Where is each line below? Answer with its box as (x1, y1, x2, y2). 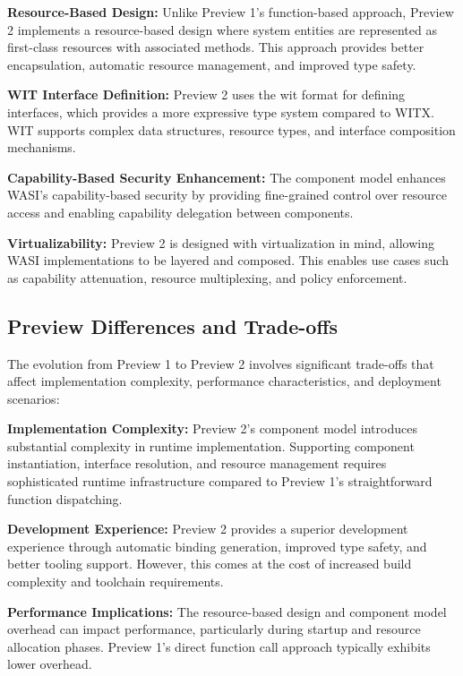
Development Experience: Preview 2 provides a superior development (7, 519, 408, 538)
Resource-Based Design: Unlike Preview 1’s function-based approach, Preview (7, 3, 454, 21)
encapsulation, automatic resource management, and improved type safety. (7, 55, 416, 73)
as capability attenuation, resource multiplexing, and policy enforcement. (7, 268, 407, 287)
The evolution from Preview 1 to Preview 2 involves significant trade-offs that (7, 354, 434, 372)
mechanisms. (7, 138, 76, 157)
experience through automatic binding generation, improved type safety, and (7, 536, 427, 555)
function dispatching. (7, 489, 123, 508)
